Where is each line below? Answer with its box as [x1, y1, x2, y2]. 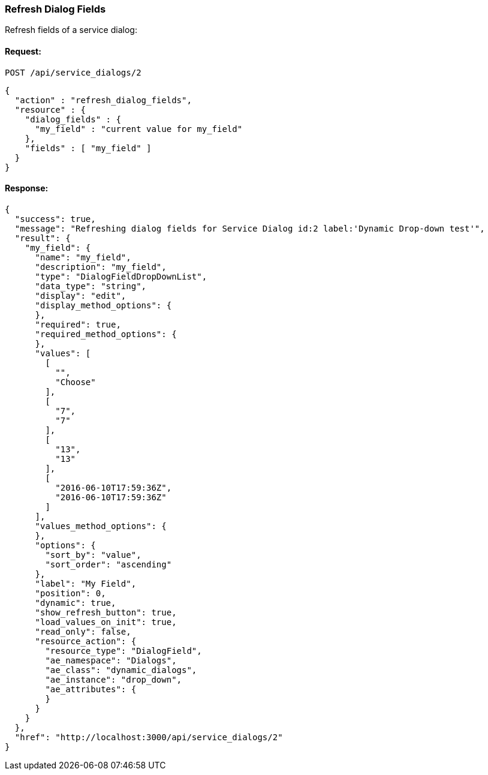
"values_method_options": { [35, 521, 167, 531]
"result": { [14, 233, 71, 243]
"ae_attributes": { [45, 684, 137, 694]
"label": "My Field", [35, 578, 137, 588]
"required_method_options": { [35, 329, 177, 339]
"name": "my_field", [35, 252, 131, 262]
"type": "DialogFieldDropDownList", [35, 271, 207, 281]
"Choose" [55, 377, 96, 387]
